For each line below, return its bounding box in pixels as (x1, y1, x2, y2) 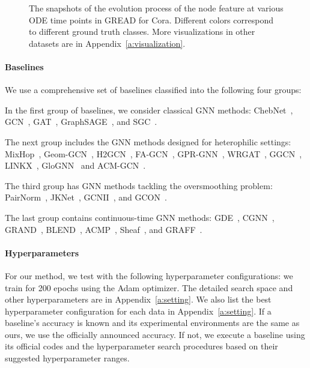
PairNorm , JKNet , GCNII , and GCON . (5, 191, 167, 204)
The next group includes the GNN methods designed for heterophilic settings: (5, 135, 291, 148)
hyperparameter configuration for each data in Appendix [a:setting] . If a (5, 304, 272, 317)
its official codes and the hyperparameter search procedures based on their (5, 340, 278, 352)
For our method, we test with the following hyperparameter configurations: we (5, 269, 293, 282)
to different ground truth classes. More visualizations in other (29, 25, 255, 38)
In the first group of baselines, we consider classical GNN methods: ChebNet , (5, 103, 293, 116)
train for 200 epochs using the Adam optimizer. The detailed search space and (5, 281, 293, 294)
